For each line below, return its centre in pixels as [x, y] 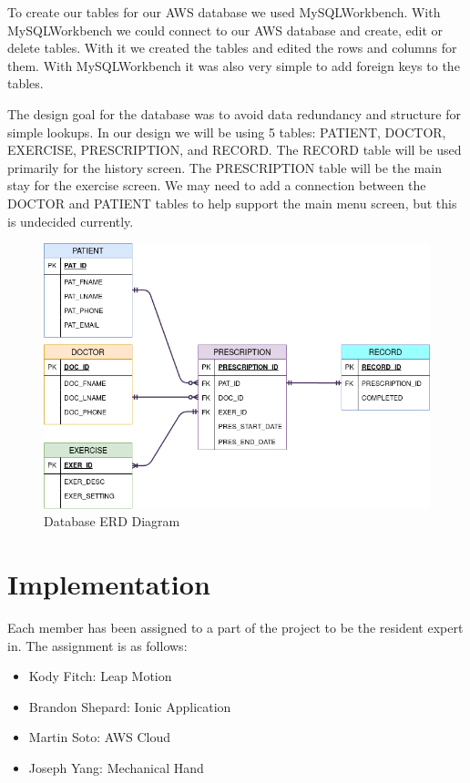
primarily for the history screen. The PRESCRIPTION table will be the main [225, 167]
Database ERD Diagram [112, 521]
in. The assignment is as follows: [97, 645]
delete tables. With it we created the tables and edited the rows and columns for [232, 48]
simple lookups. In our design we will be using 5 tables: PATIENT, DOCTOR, [227, 132]
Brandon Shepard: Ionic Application [130, 706]
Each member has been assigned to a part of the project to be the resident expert [235, 627]
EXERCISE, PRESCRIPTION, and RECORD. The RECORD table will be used [235, 150]
